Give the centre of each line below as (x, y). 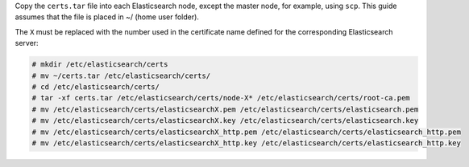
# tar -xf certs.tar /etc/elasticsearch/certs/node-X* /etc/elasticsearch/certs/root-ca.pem (221, 98)
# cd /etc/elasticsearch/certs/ (96, 87)
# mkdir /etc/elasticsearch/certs (100, 65)
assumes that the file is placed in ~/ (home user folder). (107, 17)
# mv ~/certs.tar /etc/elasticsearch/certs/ (121, 75)
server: (27, 43)
